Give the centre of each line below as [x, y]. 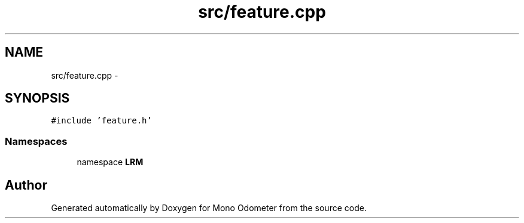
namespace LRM [110, 162]
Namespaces [36, 141]
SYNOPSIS [37, 98]
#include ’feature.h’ [101, 121]
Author [26, 185]
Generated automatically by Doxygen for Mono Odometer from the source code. [209, 208]
